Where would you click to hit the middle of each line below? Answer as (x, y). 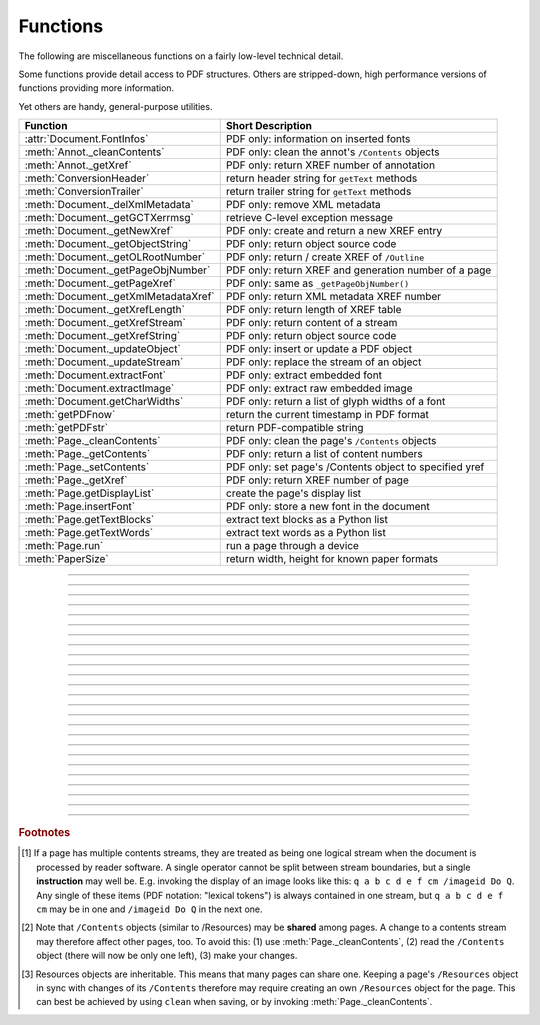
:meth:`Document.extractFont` (95, 375)
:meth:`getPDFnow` (70, 415)
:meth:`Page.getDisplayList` (89, 493)
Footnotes (44, 833)
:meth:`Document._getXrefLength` (104, 310)
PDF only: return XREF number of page (317, 480)
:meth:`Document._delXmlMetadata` (109, 205)
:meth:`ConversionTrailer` (84, 192)
